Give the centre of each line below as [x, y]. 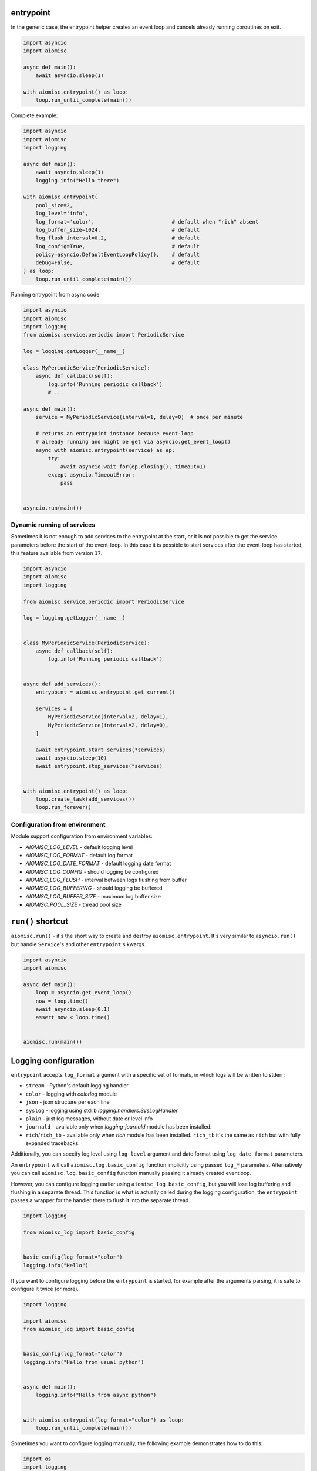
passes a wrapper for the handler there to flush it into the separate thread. [100, 1200]
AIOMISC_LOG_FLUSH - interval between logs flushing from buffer [106, 880]
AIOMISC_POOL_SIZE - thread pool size [73, 905]
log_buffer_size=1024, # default [118, 230]
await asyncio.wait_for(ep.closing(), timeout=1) [133, 467]
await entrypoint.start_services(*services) [101, 750]
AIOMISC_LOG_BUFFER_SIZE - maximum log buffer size [93, 896]
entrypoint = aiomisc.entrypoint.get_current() [105, 692]
